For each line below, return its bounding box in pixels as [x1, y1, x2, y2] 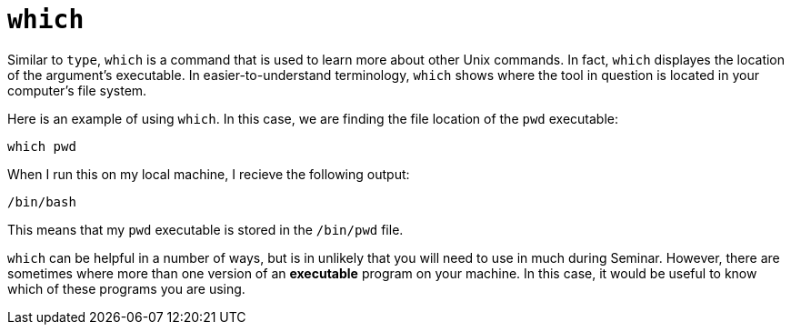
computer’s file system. [7, 82, 147, 98]
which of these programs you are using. [7, 280, 245, 297]
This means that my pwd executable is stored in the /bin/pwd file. [7, 221, 404, 237]
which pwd [7, 138, 76, 154]
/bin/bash [7, 194, 76, 209]
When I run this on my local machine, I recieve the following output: [7, 166, 410, 182]
